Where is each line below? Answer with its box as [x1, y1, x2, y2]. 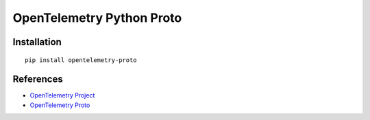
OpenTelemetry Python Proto [12, 10, 182, 25]
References [12, 74, 63, 85]
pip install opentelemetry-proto [25, 56, 137, 64]
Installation [12, 36, 62, 48]
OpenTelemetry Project [29, 91, 95, 100]
